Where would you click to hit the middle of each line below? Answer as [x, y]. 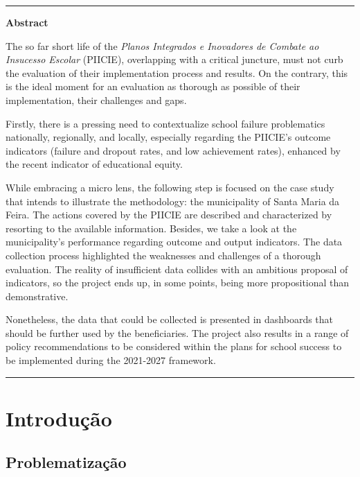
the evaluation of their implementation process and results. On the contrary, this [177, 72]
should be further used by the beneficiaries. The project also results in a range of [177, 332]
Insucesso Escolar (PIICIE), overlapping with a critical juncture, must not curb [174, 59]
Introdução [59, 418]
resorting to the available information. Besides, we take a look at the [151, 228]
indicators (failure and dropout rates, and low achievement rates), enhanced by [173, 150]
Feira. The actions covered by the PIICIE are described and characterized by [169, 215]
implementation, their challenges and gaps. [96, 99]
